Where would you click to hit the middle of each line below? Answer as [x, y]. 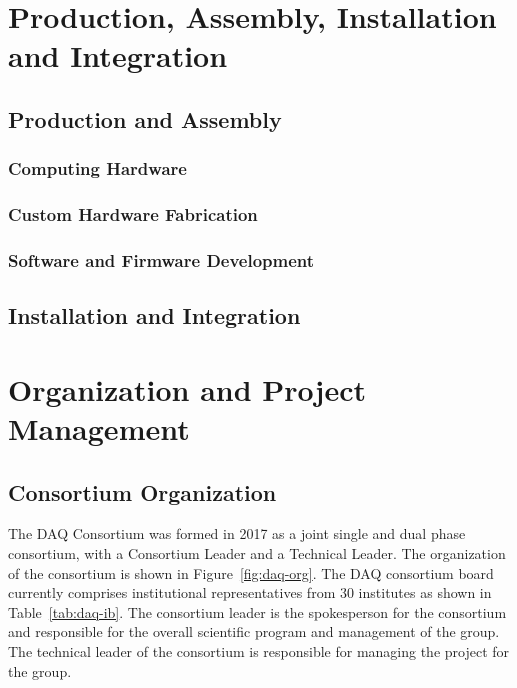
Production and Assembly [145, 118]
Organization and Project [187, 388]
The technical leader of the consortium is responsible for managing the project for [259, 650]
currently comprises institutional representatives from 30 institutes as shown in [250, 592]
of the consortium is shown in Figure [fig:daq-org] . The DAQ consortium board [251, 572]
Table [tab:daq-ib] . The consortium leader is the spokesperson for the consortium [257, 611]
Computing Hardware [97, 168]
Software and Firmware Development [161, 259]
